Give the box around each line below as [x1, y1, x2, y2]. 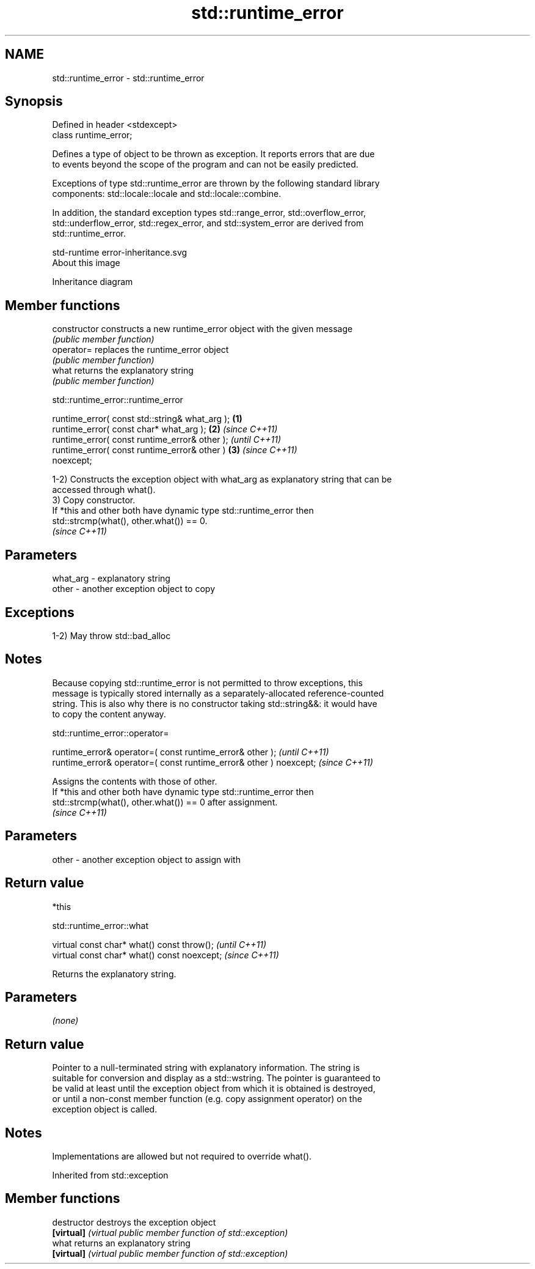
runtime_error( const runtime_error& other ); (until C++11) [52, 434, 282, 445]
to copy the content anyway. [52, 708, 166, 719]
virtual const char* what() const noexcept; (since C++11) [52, 949, 279, 960]
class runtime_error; [52, 130, 133, 141]
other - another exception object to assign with [52, 854, 241, 865]
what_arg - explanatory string [52, 573, 170, 584]
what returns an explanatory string [52, 1237, 191, 1248]
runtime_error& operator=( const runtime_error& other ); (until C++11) [52, 746, 329, 757]
